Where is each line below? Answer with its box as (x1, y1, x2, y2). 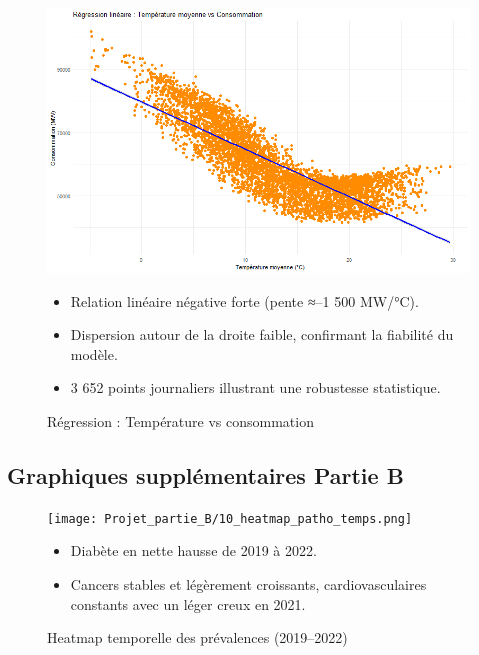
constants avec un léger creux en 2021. (70, 593, 306, 614)
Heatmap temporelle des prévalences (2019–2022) (47, 627, 348, 648)
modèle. (70, 343, 118, 364)
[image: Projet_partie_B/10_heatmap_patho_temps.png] (47, 511, 413, 526)
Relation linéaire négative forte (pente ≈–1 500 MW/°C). (70, 290, 419, 311)
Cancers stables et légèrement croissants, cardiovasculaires (70, 574, 427, 595)
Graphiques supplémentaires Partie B (7, 459, 404, 490)
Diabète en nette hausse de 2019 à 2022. (70, 540, 317, 561)
